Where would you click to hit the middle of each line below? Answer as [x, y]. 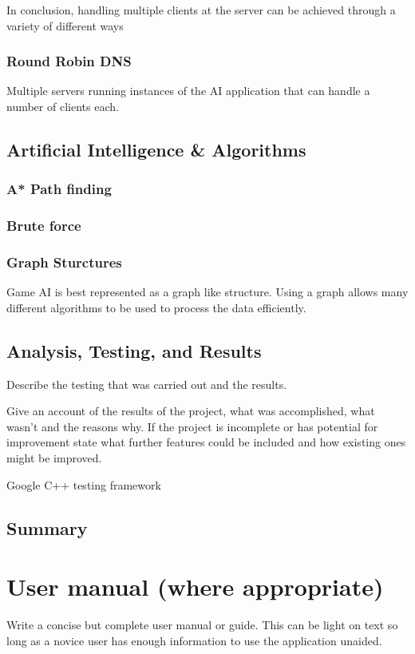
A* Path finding [59, 189]
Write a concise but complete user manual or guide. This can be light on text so [202, 625]
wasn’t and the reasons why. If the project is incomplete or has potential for [192, 426]
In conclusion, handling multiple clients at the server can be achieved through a [201, 10]
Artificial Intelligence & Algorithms [156, 149]
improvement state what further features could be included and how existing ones [206, 442]
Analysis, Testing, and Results [134, 350]
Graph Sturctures [64, 262]
